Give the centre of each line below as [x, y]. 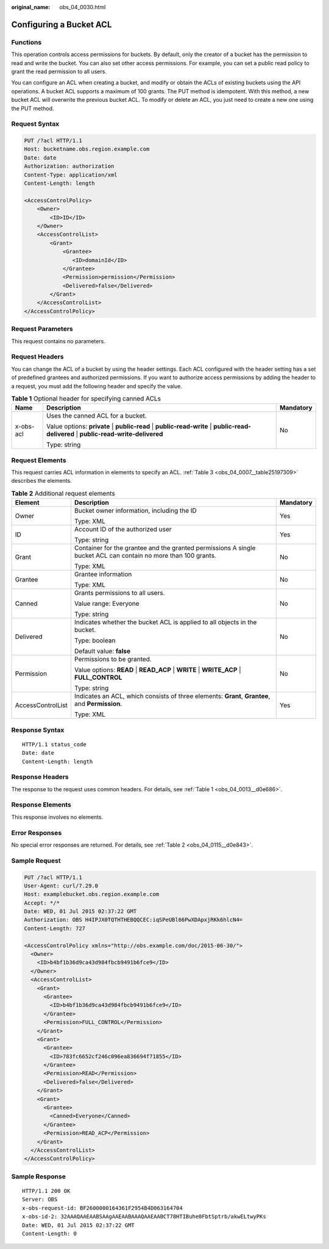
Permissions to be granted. [113, 660]
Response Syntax [38, 730]
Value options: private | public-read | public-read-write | [129, 427]
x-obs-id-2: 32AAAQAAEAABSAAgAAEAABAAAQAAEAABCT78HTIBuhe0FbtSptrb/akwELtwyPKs [144, 1217]
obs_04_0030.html [83, 7]
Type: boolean [95, 641]
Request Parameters [42, 329]
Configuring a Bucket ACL [62, 24]
